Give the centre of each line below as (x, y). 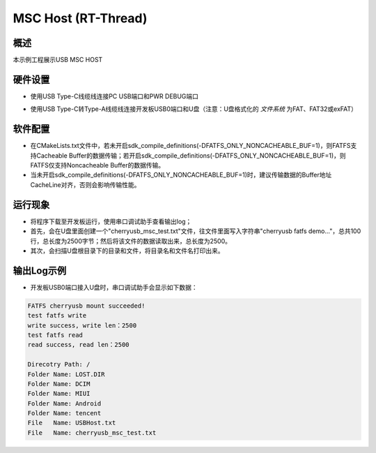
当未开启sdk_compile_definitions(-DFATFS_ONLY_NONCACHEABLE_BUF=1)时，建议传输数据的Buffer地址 (181, 175)
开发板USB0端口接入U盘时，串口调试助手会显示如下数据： (114, 287)
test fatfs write (57, 315)
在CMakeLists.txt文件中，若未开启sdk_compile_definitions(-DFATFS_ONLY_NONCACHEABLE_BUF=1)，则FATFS (190, 146)
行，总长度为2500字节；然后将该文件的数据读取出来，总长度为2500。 (131, 241)
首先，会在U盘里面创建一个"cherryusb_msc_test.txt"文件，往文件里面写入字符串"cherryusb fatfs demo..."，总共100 (196, 231)
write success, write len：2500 (82, 325)
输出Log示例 (40, 270)
